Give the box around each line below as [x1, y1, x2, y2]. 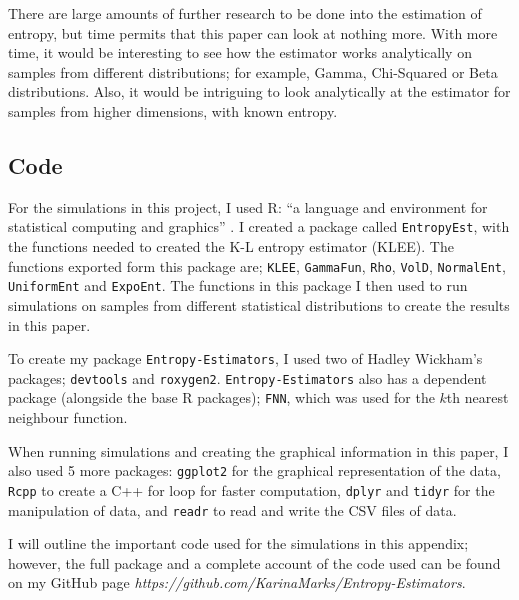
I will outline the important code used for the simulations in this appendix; [8, 533, 469, 554]
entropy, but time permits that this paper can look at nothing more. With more [8, 22, 498, 43]
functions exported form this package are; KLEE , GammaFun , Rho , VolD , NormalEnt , [8, 255, 506, 276]
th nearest [446, 387, 509, 408]
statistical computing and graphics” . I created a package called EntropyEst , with [8, 216, 510, 237]
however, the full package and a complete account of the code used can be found [8, 552, 501, 573]
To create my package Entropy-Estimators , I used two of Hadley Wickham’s [8, 348, 483, 369]
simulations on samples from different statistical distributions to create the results [8, 294, 510, 315]
